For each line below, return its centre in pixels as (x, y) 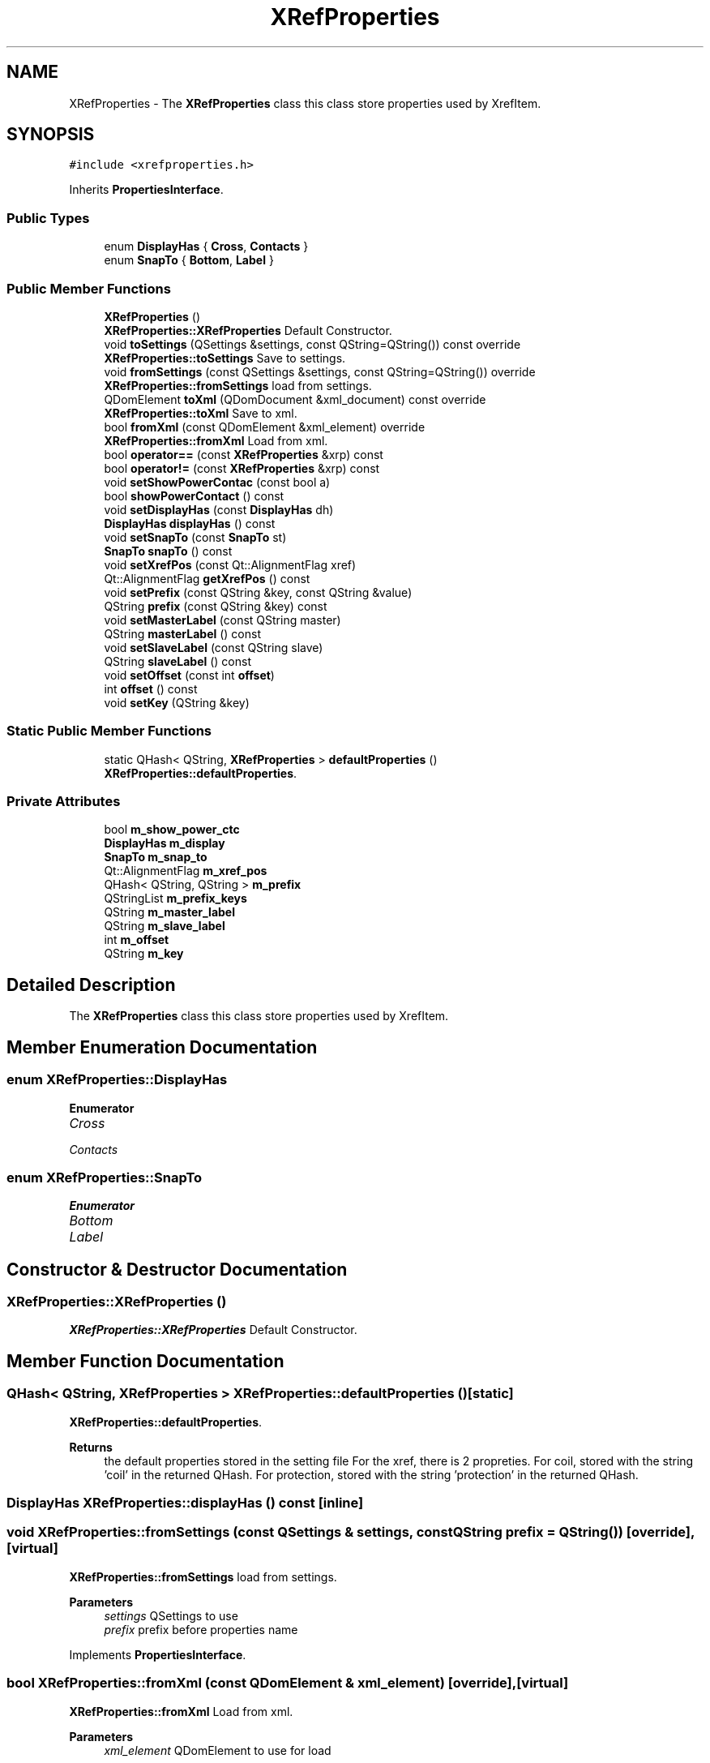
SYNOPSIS (51, 135)
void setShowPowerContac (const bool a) (217, 482)
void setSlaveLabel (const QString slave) (214, 647)
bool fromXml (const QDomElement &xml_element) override (265, 427)
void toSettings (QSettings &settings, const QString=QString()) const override (312, 344)
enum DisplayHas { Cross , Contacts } (206, 247)
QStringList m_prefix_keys (175, 899)
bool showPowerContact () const (194, 495)
